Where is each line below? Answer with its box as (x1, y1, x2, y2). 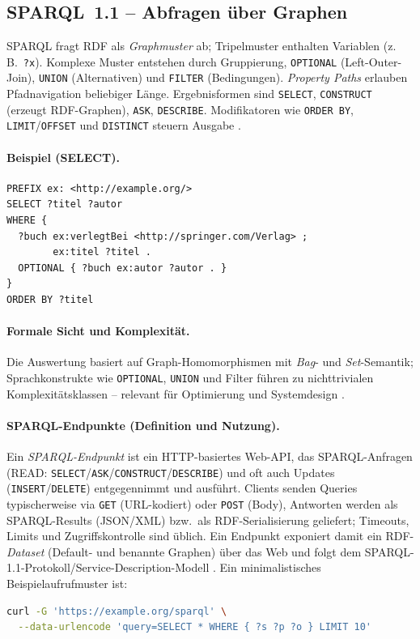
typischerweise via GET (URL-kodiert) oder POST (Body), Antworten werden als (6, 495, 398, 512)
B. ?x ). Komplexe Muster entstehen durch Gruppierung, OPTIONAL (6, 53, 337, 70)
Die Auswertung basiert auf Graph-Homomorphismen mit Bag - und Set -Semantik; (6, 353, 414, 370)
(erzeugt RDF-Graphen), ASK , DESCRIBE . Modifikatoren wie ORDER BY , (6, 100, 354, 117)
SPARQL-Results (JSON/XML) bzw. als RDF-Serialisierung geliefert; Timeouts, (6, 511, 409, 528)
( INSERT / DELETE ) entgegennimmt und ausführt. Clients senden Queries (6, 479, 358, 496)
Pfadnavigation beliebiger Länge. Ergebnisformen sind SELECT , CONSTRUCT (6, 85, 372, 102)
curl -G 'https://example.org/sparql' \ (6, 605, 227, 617)
